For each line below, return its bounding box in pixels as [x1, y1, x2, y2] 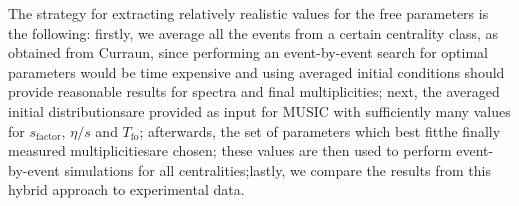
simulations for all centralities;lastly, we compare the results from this [64, 159, 491, 180]
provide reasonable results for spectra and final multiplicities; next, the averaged [8, 81, 500, 102]
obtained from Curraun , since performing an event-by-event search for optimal [8, 42, 488, 63]
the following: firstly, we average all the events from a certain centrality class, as [8, 22, 499, 43]
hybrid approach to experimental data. [8, 179, 245, 200]
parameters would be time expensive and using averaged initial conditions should [8, 61, 505, 82]
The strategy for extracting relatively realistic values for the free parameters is [8, 3, 489, 23]
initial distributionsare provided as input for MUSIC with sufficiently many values [8, 100, 511, 121]
